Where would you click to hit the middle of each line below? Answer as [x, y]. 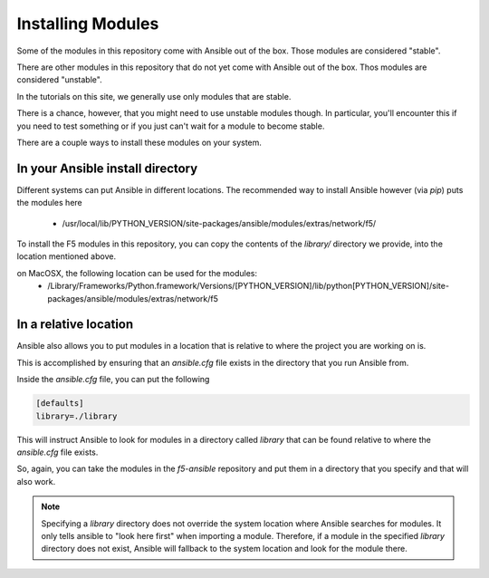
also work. [36, 481]
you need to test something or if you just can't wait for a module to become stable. [171, 126]
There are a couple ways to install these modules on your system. [139, 142]
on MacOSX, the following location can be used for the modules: [137, 273]
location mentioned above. [67, 256]
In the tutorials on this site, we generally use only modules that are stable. [154, 96]
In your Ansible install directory [107, 168]
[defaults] [60, 404]
